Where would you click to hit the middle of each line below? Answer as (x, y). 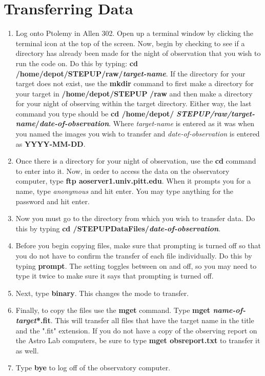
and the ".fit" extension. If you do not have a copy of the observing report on (136, 330)
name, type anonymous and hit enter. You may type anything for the (125, 191)
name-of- (229, 310)
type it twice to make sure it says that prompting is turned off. (115, 276)
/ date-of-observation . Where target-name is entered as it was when (145, 123)
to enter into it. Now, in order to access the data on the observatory (123, 171)
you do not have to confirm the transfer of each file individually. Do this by (134, 255)
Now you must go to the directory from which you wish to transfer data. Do (135, 218)
